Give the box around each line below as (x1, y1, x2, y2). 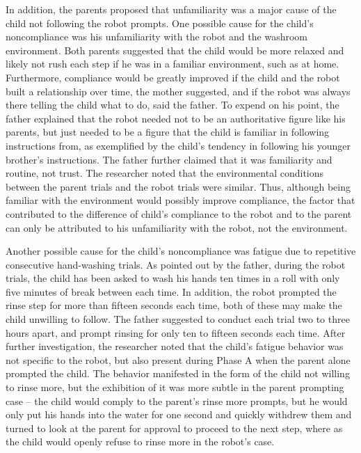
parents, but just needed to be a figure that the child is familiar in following (6, 125, 330, 139)
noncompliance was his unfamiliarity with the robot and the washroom (6, 29, 307, 44)
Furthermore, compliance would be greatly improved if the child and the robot (6, 70, 340, 84)
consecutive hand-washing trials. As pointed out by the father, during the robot (6, 257, 346, 271)
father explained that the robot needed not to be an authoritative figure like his (6, 111, 346, 125)
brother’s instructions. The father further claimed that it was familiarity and (6, 152, 332, 166)
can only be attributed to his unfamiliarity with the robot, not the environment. (6, 220, 348, 235)
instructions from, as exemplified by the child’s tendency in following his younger (6, 138, 351, 152)
